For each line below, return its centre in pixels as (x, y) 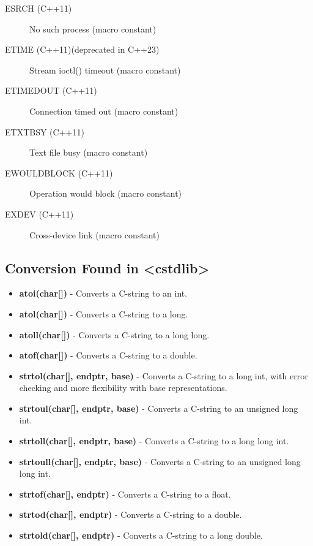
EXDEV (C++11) (39, 214)
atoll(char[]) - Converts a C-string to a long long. (114, 334)
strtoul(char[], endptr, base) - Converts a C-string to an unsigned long (159, 408)
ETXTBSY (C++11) (45, 131)
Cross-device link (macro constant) (95, 234)
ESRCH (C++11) (39, 8)
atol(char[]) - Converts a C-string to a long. (104, 313)
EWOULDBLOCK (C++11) (59, 173)
